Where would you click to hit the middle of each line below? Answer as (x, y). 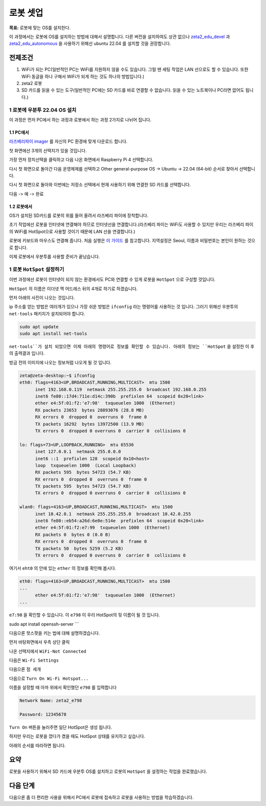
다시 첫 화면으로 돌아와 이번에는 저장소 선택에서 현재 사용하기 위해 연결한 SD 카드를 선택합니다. (100, 185)
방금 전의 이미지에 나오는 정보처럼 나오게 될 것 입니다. (60, 362)
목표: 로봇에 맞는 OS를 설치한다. (40, 28)
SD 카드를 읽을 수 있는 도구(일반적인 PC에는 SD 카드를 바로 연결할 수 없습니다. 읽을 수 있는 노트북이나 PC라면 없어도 (133, 90)
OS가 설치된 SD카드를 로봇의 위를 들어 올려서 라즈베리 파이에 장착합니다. (79, 215)
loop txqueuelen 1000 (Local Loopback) (86, 465)
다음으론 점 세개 (25, 669)
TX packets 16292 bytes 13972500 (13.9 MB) (90, 424)
